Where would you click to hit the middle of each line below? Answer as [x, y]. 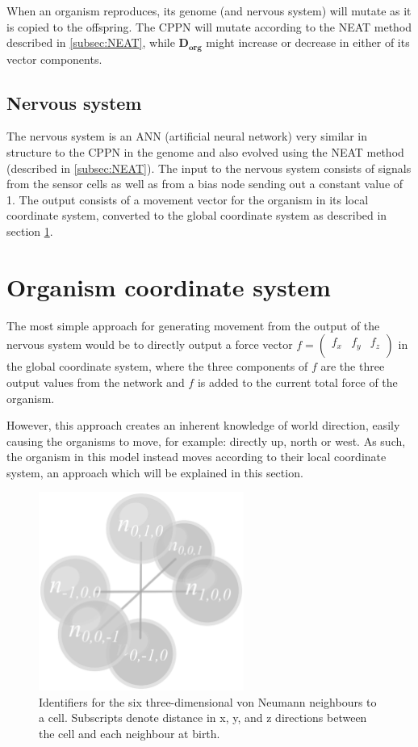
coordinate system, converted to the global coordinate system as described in [197, 215]
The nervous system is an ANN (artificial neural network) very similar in [187, 136]
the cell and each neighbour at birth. [130, 733]
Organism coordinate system [169, 286]
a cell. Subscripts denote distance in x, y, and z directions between [203, 718]
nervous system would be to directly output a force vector [150, 344]
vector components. [54, 59]
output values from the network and [96, 382]
